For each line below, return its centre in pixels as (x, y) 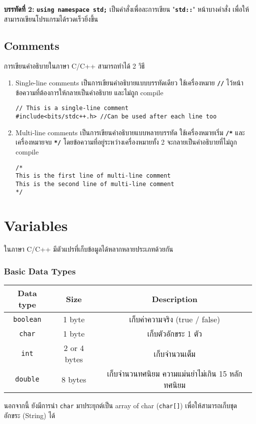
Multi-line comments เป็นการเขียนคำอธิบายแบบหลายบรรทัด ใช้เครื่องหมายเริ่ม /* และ (130, 132)
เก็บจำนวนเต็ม (175, 353)
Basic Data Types (40, 271)
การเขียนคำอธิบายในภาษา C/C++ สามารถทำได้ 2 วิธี (75, 66)
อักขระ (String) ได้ (30, 415)
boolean (27, 319)
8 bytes (74, 379)
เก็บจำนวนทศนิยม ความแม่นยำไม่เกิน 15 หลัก (175, 374)
